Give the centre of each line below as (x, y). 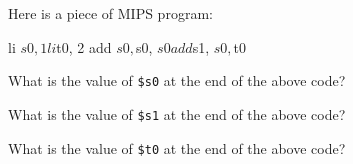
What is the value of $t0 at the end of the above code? (177, 147)
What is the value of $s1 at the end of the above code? (177, 113)
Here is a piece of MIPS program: (110, 13)
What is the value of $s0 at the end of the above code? (177, 80)
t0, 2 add (84, 46)
